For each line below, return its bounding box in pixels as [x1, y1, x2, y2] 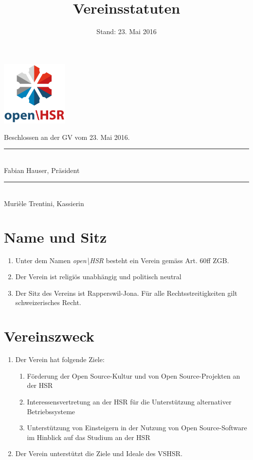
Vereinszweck [4, 326, 94, 346]
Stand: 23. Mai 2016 [96, 26, 157, 37]
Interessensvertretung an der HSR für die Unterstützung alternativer [27, 396, 232, 406]
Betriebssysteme [27, 406, 75, 416]
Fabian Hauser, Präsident [4, 165, 80, 175]
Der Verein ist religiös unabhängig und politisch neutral [15, 271, 181, 282]
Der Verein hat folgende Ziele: [15, 354, 105, 364]
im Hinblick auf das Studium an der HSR [27, 432, 150, 442]
